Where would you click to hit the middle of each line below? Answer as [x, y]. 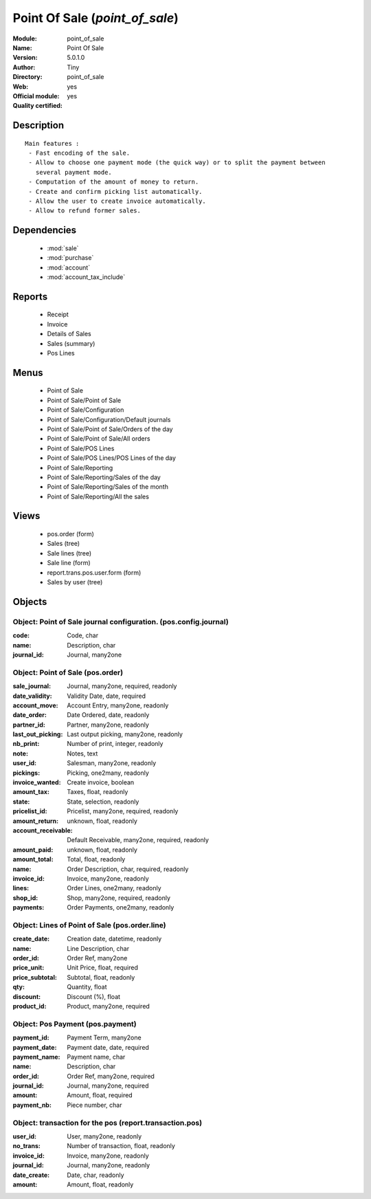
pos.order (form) [70, 534]
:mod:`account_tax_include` [86, 277]
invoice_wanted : [37, 782]
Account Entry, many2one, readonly [118, 705]
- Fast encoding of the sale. [79, 153]
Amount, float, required [100, 1095]
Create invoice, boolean [101, 782]
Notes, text [82, 753]
